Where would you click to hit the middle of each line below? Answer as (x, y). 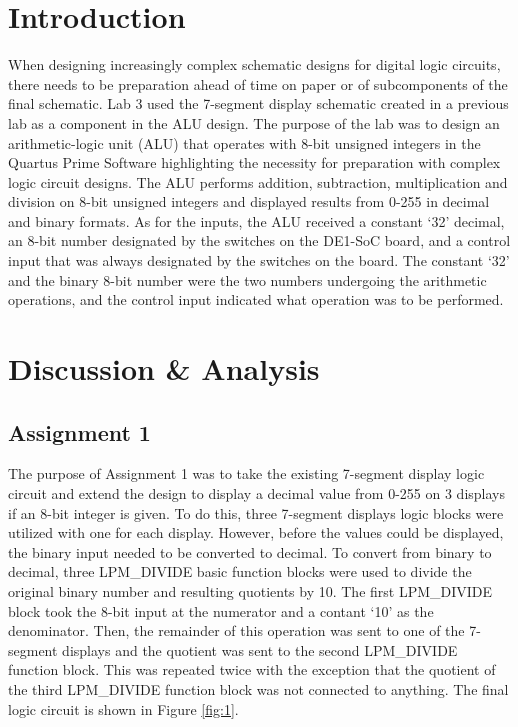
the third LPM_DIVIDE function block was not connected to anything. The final (258, 688)
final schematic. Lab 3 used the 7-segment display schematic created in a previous (258, 103)
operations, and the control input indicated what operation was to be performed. (256, 299)
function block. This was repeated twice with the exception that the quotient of (252, 669)
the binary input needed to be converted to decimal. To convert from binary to (250, 551)
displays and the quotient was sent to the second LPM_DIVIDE (260, 649)
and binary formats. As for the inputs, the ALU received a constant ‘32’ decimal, (256, 220)
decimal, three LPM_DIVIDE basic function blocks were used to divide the (240, 571)
